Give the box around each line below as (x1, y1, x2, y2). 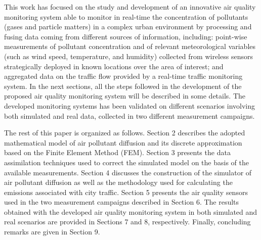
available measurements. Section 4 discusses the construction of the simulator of (4, 167, 252, 177)
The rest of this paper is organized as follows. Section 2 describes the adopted (4, 127, 245, 138)
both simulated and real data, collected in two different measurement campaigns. (4, 110, 255, 121)
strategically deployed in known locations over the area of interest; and (4, 61, 224, 71)
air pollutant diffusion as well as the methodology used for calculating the (4, 177, 233, 187)
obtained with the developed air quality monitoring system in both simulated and (4, 206, 257, 217)
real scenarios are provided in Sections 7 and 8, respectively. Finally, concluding (4, 216, 251, 227)
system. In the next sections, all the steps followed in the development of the (4, 80, 242, 91)
